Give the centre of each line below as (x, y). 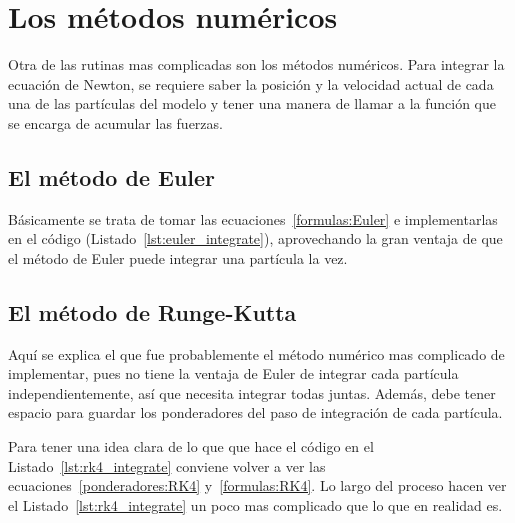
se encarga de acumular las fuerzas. (115, 122)
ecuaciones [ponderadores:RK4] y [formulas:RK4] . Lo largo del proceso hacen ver (257, 485)
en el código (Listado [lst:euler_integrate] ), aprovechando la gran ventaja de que (255, 238)
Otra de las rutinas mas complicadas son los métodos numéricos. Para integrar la (256, 64)
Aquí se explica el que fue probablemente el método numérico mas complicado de (256, 353)
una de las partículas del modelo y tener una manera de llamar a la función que (252, 103)
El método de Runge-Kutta (152, 311)
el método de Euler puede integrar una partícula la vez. (178, 257)
